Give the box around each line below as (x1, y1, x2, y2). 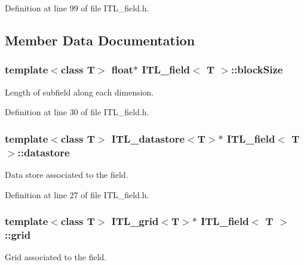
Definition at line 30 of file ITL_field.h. (5, 106, 149, 118)
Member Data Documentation (5, 30, 195, 49)
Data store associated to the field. (5, 168, 128, 180)
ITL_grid (111, 214, 159, 229)
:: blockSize (231, 62, 283, 77)
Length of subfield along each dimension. (5, 85, 154, 98)
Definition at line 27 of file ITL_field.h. (5, 188, 149, 201)
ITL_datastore (111, 131, 185, 146)
